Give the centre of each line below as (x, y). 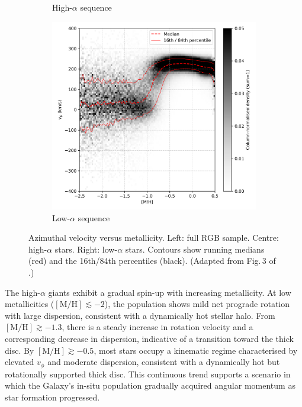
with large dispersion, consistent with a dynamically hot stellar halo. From (140, 315)
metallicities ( (30, 304)
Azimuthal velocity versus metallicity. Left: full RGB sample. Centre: (154, 238)
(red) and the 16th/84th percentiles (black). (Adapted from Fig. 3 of (152, 261)
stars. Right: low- (86, 249)
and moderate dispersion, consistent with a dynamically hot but (164, 362)
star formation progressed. (52, 397)
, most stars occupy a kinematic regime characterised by (196, 350)
